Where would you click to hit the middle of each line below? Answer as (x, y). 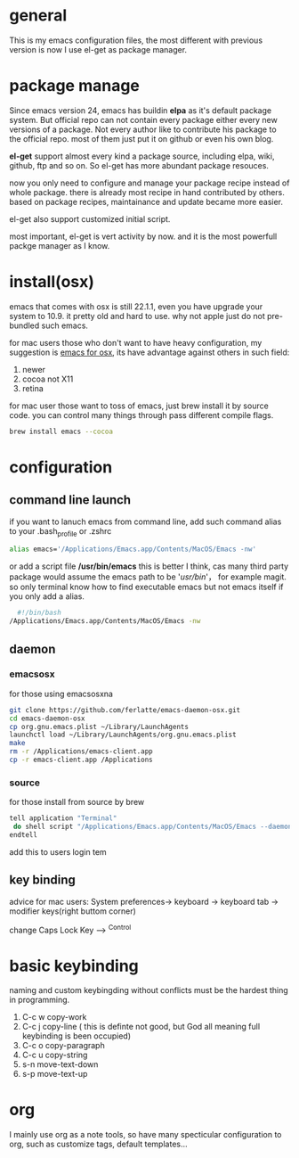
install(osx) (52, 282)
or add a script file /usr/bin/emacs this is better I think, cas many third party (149, 566)
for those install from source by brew (77, 802)
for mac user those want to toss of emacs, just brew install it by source (139, 406)
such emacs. (65, 325)
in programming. (40, 1000)
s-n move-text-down (60, 1064)
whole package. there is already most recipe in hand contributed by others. (147, 192)
